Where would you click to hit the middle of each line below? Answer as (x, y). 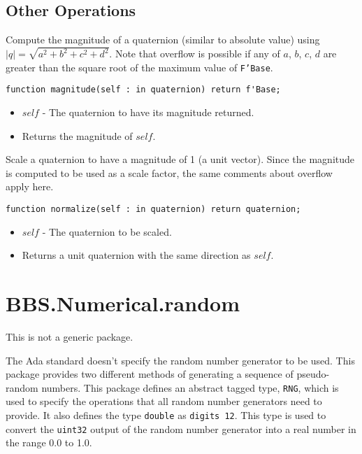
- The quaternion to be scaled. (107, 231)
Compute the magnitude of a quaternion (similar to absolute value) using (163, 40)
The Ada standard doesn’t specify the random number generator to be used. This (180, 360)
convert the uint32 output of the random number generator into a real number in (181, 428)
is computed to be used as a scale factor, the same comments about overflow (169, 172)
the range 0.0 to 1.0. (49, 442)
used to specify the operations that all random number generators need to (164, 401)
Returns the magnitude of (77, 135)
